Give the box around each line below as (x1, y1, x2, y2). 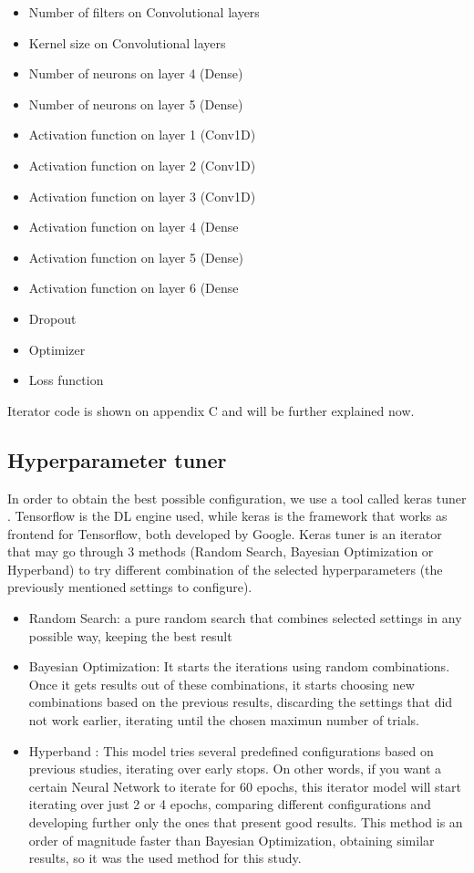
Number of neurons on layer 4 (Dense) (28, 64, 243, 83)
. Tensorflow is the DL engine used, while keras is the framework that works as (7, 506, 448, 525)
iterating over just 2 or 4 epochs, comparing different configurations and (28, 795, 431, 814)
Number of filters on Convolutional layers (28, 3, 260, 21)
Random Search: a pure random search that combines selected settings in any (28, 608, 462, 628)
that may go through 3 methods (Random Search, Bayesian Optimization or (7, 542, 434, 561)
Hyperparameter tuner (7, 445, 227, 473)
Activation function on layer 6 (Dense (28, 278, 239, 297)
